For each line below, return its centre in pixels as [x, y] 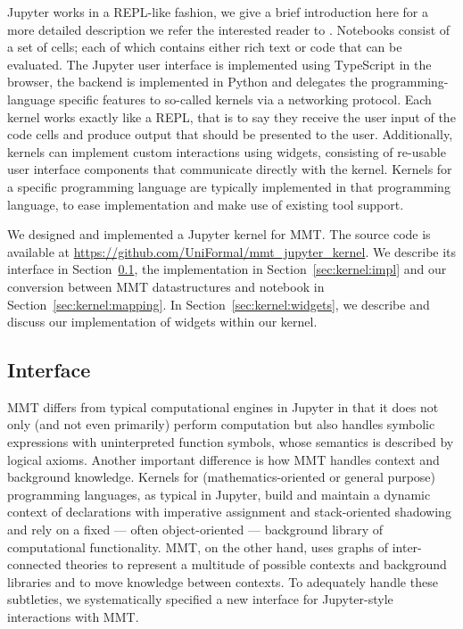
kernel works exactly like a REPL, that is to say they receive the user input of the [231, 116]
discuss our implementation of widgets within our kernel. [162, 322]
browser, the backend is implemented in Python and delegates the [187, 82]
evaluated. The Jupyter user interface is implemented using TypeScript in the [219, 64]
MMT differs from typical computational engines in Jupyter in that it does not [223, 406]
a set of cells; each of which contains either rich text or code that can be [205, 47]
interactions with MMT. [73, 617]
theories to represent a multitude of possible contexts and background [256, 564]
